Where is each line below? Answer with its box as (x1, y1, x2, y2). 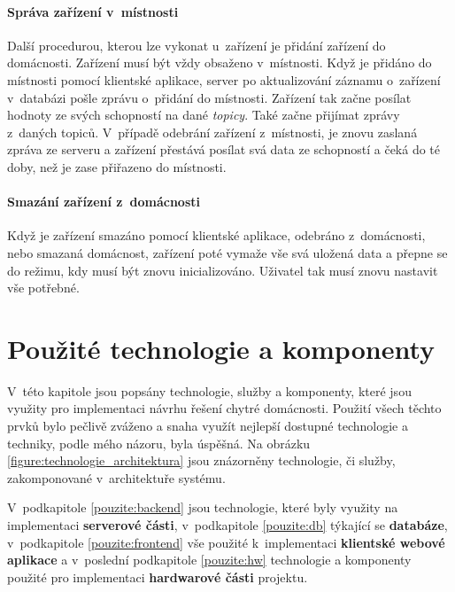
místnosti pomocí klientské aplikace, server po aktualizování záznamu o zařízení (7, 70, 441, 89)
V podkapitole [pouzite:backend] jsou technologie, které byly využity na (7, 498, 398, 517)
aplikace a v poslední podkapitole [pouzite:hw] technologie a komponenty (7, 550, 412, 569)
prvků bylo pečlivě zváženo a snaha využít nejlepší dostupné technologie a (7, 417, 408, 435)
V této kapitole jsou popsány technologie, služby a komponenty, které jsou (7, 381, 412, 400)
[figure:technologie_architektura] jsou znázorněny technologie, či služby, (7, 451, 396, 470)
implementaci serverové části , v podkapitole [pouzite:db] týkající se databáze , (7, 516, 448, 534)
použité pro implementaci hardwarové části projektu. (7, 567, 308, 586)
